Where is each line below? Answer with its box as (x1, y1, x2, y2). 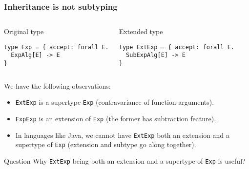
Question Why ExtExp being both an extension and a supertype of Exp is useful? (4, 156, 246, 166)
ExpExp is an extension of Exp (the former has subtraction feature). (15, 113, 216, 124)
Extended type (119, 26, 163, 37)
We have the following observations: (4, 80, 111, 91)
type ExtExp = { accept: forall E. (119, 43, 235, 51)
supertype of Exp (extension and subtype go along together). (15, 139, 196, 150)
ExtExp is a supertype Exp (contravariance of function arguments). (15, 97, 214, 107)
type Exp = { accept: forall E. (4, 43, 109, 51)
